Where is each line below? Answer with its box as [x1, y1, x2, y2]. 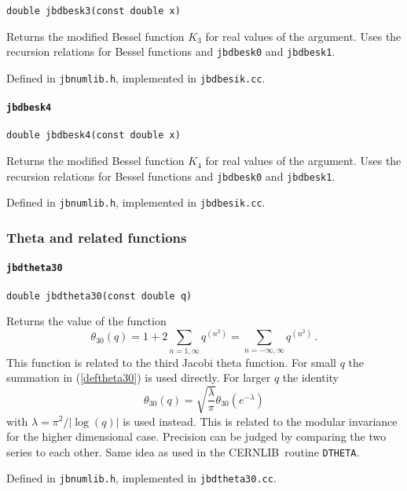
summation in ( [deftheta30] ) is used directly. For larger [6, 369, 271, 386]
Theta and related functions [6, 227, 187, 247]
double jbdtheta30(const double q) [6, 290, 192, 302]
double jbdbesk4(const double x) [6, 130, 181, 141]
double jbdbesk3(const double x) [6, 5, 181, 16]
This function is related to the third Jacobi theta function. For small [6, 354, 336, 370]
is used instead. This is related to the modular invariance [123, 412, 398, 429]
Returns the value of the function [6, 313, 167, 329]
